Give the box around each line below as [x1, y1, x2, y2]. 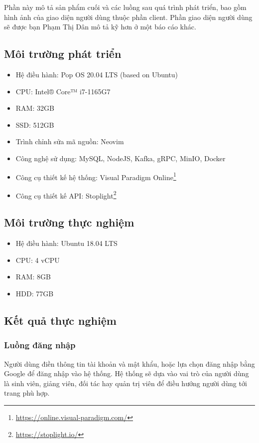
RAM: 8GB [15, 271, 51, 282]
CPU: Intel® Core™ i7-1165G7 [15, 86, 111, 96]
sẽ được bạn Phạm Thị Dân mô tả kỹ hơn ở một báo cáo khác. [4, 21, 196, 32]
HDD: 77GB [15, 288, 54, 299]
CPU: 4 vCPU [15, 254, 60, 265]
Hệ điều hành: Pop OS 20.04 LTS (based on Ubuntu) [15, 69, 178, 79]
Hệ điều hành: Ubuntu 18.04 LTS [15, 238, 118, 248]
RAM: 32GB [15, 103, 54, 113]
